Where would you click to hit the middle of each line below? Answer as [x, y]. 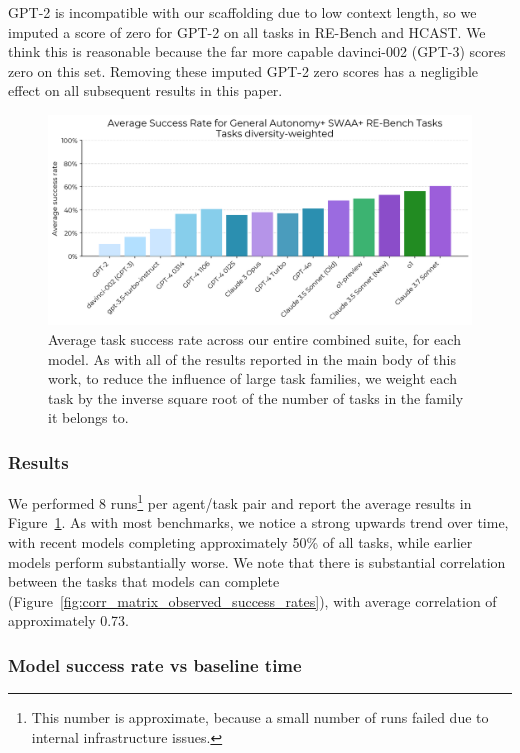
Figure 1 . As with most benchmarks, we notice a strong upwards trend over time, [258, 522]
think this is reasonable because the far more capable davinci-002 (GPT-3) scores [257, 51]
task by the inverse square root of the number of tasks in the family [256, 397]
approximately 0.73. [69, 620]
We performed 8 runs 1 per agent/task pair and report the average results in [240, 501]
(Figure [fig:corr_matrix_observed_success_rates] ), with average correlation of [252, 600]
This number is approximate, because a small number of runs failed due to [260, 717]
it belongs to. [88, 417]
